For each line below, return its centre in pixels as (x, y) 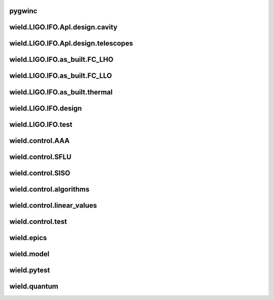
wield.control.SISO (40, 173)
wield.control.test (38, 222)
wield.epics (28, 238)
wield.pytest (30, 270)
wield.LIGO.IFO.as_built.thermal (61, 92)
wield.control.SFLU (40, 157)
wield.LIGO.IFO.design (46, 108)
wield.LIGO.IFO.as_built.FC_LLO (61, 76)
